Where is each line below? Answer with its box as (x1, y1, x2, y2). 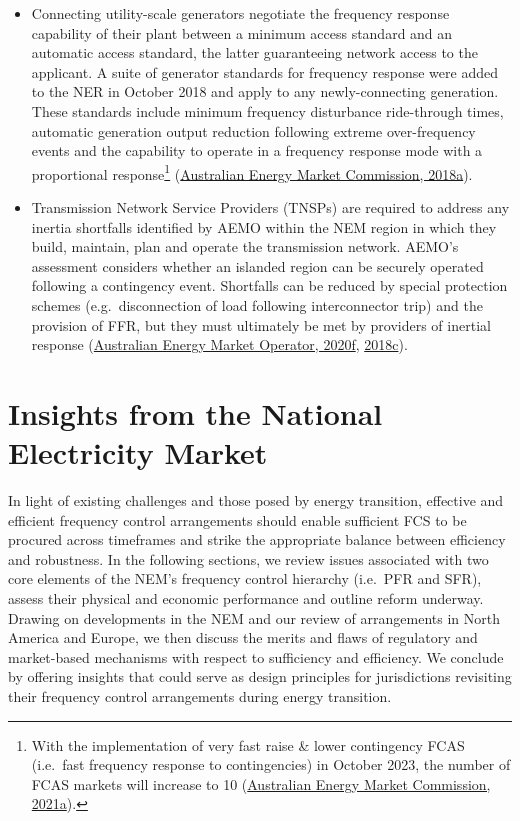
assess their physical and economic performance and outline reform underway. (8, 588, 484, 609)
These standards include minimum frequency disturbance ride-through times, (31, 100, 504, 121)
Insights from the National (8, 392, 383, 433)
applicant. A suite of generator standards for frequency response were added (31, 61, 498, 82)
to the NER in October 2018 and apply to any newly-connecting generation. (31, 81, 499, 102)
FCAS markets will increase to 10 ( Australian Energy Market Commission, (31, 773, 491, 794)
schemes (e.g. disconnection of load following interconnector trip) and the (31, 294, 483, 315)
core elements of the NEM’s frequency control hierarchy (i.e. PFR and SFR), (8, 568, 482, 589)
